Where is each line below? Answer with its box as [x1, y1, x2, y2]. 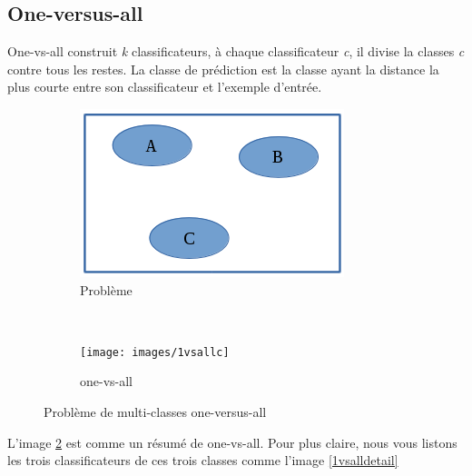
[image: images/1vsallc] [80, 345, 230, 359]
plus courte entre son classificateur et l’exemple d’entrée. [7, 77, 322, 96]
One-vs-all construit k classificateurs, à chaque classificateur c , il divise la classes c [7, 42, 465, 61]
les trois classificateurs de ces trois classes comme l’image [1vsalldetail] [7, 451, 398, 470]
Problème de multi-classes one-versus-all [44, 402, 267, 421]
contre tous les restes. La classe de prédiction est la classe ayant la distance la [7, 59, 439, 78]
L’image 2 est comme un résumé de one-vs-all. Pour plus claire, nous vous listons [7, 432, 457, 451]
